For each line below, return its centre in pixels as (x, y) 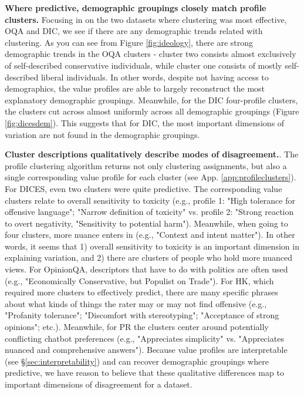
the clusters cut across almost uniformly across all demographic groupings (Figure (152, 111)
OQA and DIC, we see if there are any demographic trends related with (134, 31)
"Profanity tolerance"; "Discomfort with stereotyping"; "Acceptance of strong (142, 315)
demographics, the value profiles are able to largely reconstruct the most (135, 88)
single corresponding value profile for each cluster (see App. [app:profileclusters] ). (151, 177)
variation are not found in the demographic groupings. (102, 134)
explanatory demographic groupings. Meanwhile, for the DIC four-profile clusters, (151, 100)
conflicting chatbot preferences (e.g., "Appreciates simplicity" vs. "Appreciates (144, 338)
